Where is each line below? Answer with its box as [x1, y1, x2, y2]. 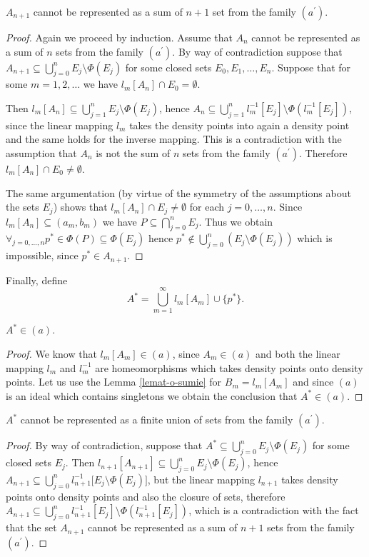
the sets [6, 199, 39, 214]
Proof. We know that [6, 346, 97, 361]
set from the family [212, 4, 296, 19]
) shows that [53, 199, 108, 214]
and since [293, 374, 334, 389]
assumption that [6, 145, 77, 160]
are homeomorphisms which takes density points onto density [95, 360, 363, 375]
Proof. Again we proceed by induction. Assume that [6, 30, 233, 44]
